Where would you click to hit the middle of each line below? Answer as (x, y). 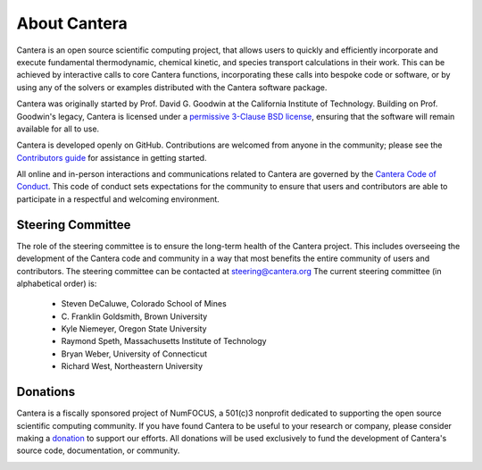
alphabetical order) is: (57, 283)
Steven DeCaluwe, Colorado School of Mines (144, 304)
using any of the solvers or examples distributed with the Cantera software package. (172, 87)
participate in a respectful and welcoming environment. (118, 199)
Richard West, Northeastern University (132, 366)
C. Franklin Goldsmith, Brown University (134, 316)
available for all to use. (58, 129)
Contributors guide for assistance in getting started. (112, 157)
